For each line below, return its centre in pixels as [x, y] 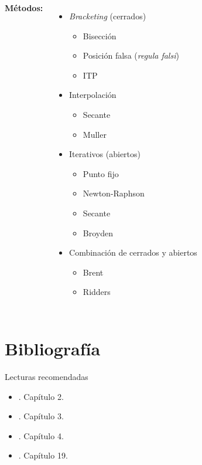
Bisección [100, 35]
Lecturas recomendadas [47, 377]
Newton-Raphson [114, 193]
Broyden [98, 232]
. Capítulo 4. [41, 435]
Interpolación [93, 95]
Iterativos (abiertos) [105, 154]
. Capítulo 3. [41, 416]
